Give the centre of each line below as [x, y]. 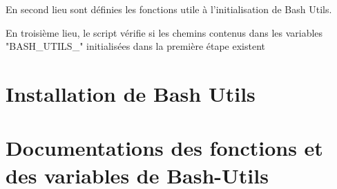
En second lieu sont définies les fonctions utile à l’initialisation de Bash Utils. [169, 9]
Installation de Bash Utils [131, 93]
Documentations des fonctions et [164, 148]
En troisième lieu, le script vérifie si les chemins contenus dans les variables [164, 32]
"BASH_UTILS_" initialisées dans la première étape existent [135, 46]
